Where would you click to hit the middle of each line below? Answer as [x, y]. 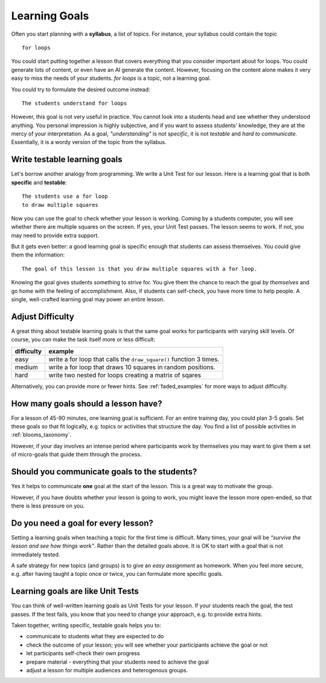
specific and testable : [39, 182]
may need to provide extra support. [55, 235]
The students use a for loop [65, 196]
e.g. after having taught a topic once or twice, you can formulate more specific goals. [117, 574]
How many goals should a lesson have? [87, 403]
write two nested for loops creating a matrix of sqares [125, 375]
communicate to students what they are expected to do [95, 636]
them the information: [38, 255]
